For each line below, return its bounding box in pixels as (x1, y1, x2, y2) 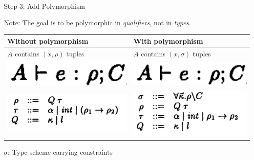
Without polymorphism (7, 36, 88, 46)
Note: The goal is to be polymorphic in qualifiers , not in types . (4, 17, 191, 27)
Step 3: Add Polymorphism (4, 1, 85, 11)
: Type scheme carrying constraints (8, 147, 113, 157)
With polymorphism (133, 36, 203, 46)
